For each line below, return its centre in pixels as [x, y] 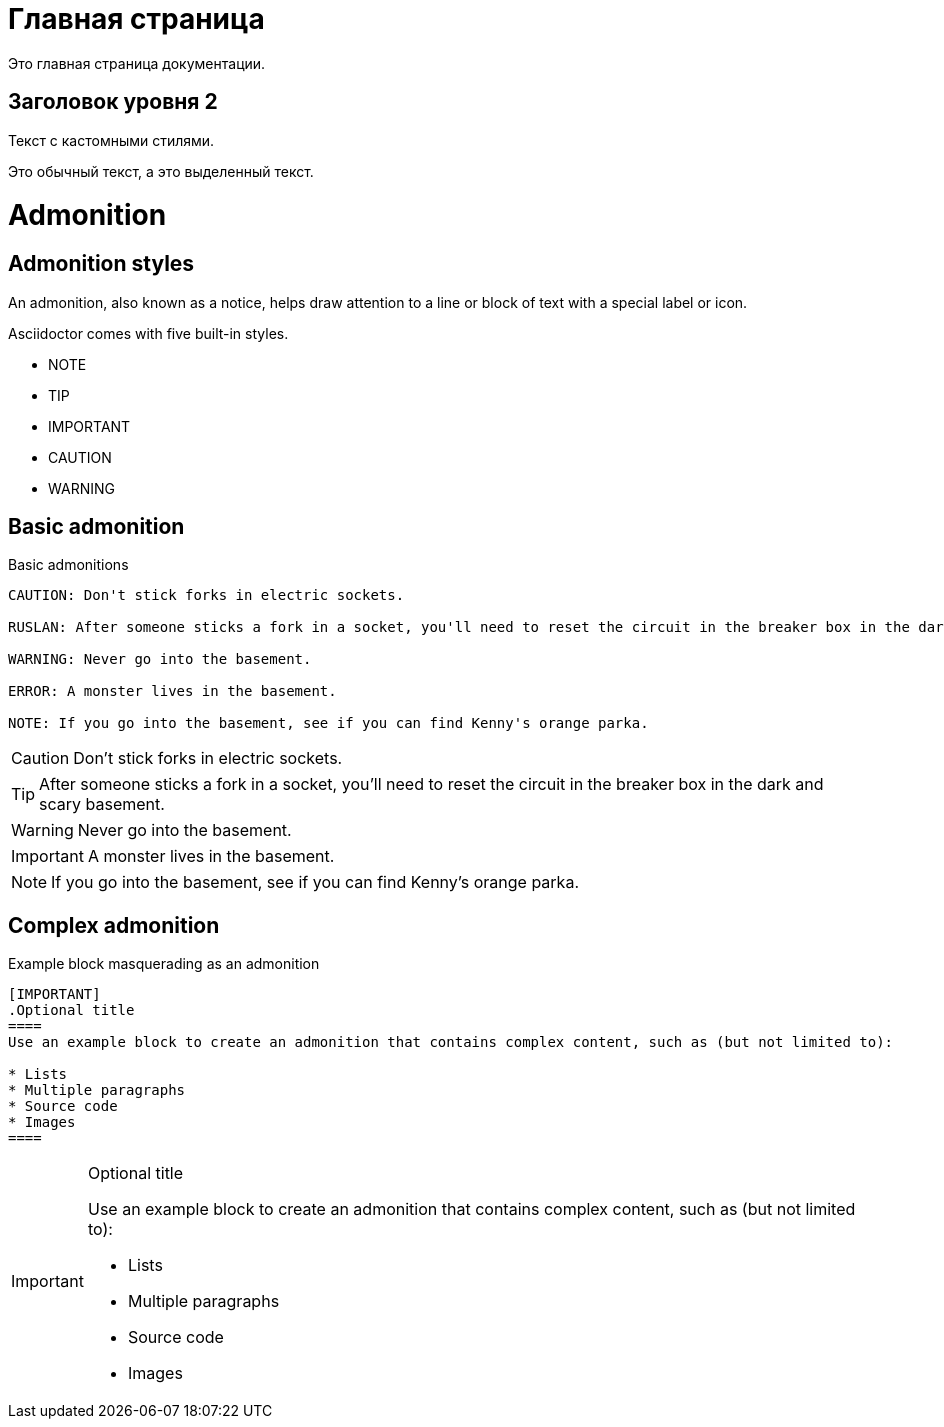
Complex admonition [114, 925]
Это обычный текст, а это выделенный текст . [161, 171]
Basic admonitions [68, 565]
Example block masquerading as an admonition [164, 964]
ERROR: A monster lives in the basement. [172, 691]
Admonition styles [101, 264]
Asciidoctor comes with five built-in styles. [148, 333]
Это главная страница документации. [137, 63]
